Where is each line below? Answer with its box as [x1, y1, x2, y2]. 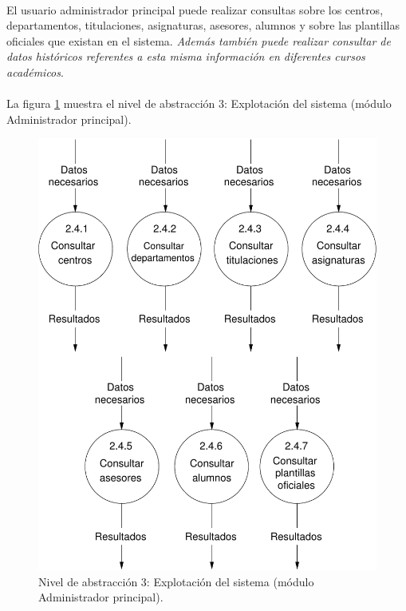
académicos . [6, 63, 64, 80]
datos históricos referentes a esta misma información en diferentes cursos [6, 48, 365, 65]
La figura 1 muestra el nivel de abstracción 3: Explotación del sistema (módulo [6, 95, 392, 112]
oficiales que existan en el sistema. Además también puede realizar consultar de [6, 32, 391, 49]
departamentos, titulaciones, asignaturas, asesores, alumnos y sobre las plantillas [6, 17, 400, 34]
